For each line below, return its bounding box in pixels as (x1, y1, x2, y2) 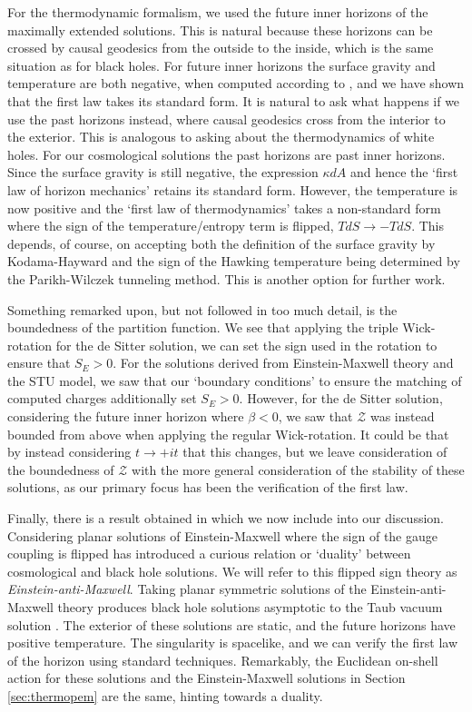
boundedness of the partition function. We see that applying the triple (7, 318, 398, 337)
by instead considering (7, 442, 132, 461)
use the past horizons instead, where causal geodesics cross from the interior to (7, 109, 446, 128)
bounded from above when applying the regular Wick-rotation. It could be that (7, 424, 449, 443)
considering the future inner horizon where (7, 407, 244, 426)
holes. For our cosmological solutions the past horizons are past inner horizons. (7, 144, 446, 163)
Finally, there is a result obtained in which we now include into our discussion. (7, 509, 445, 528)
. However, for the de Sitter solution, (239, 389, 443, 408)
